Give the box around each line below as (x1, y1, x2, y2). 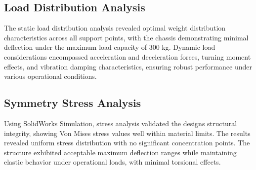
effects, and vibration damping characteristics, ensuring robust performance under (4, 61, 253, 71)
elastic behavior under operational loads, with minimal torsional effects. (4, 157, 221, 167)
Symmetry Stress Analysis (4, 95, 141, 110)
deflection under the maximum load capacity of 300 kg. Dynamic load (4, 42, 215, 52)
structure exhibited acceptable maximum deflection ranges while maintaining (4, 147, 237, 157)
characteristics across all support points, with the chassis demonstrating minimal (4, 32, 249, 42)
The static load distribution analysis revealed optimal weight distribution (4, 23, 226, 33)
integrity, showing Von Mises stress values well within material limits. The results (4, 128, 251, 138)
